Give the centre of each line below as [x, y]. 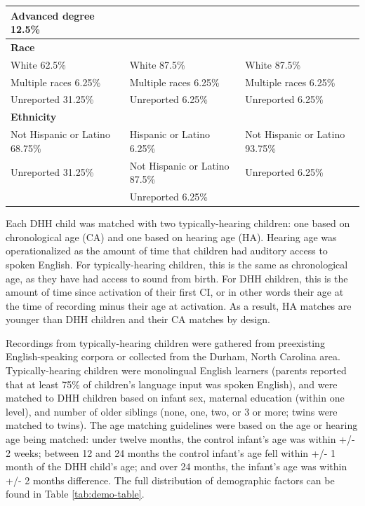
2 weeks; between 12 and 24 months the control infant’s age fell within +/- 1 [171, 452]
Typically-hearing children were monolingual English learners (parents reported [176, 370]
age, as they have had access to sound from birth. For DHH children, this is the [177, 278]
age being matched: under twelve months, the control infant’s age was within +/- [180, 439]
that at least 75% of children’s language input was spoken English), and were [172, 384]
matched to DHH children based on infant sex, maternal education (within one [175, 398]
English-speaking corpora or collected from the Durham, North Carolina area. [173, 356]
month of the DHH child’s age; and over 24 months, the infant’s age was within [177, 466]
